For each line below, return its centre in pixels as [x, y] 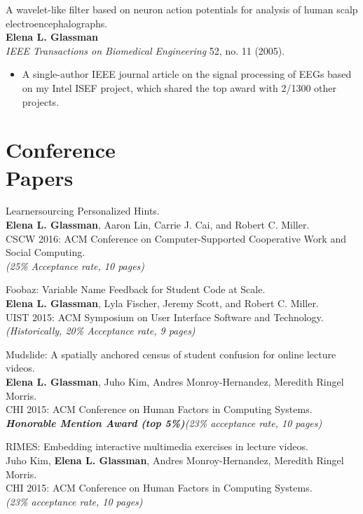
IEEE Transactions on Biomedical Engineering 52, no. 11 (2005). [145, 50]
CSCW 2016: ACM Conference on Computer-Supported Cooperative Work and [176, 238]
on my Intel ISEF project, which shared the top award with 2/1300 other [179, 87]
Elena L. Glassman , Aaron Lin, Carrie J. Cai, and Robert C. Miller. [158, 225]
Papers [40, 177]
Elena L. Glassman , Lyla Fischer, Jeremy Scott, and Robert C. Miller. [162, 303]
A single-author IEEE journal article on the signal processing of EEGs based [187, 74]
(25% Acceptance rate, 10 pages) [75, 265]
